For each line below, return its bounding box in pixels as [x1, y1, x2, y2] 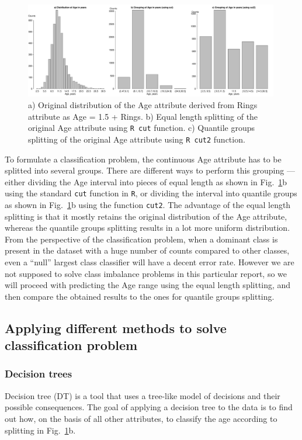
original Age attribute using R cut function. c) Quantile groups [28, 122, 255, 134]
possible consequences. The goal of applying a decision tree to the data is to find [5, 401, 293, 413]
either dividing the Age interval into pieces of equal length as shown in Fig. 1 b [5, 175, 287, 188]
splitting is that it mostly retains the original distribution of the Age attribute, [5, 210, 287, 222]
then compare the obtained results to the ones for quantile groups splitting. [5, 290, 275, 302]
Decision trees [5, 366, 72, 381]
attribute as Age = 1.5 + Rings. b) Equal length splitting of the [28, 110, 258, 122]
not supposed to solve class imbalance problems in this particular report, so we [5, 267, 287, 279]
